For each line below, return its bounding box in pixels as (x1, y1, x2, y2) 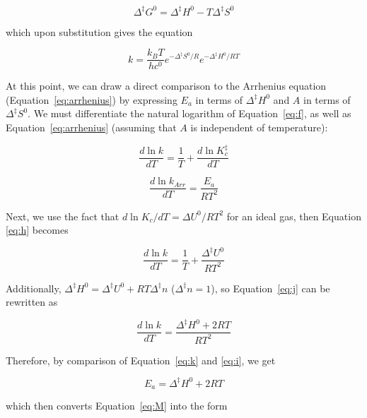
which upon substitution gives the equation (6, 24, 193, 39)
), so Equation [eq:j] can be (211, 280, 330, 295)
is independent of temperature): (190, 119, 328, 134)
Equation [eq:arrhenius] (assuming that (6, 119, 177, 134)
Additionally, (6, 280, 62, 295)
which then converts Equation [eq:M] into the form (6, 398, 228, 413)
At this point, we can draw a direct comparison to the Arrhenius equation (6, 78, 327, 93)
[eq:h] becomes (6, 222, 69, 237)
